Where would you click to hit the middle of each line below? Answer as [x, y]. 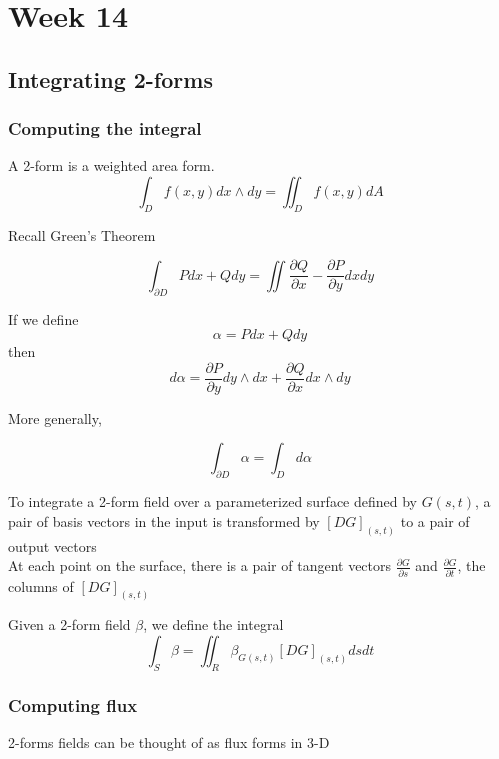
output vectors [52, 545]
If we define [43, 318]
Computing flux [73, 704]
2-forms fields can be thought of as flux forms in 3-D [169, 742]
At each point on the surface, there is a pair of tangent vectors [200, 565]
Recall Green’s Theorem [82, 234]
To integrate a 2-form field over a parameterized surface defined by [213, 501]
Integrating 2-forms [110, 78]
